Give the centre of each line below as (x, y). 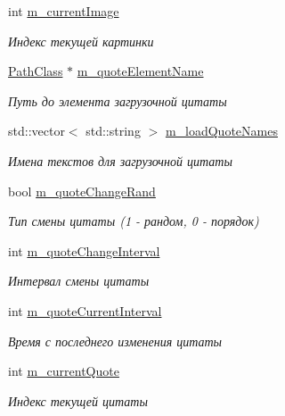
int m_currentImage (64, 11)
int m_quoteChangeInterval (84, 250)
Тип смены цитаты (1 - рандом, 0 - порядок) (134, 221)
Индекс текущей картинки (81, 41)
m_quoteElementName (140, 71)
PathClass (36, 71)
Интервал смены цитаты (79, 281)
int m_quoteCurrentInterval (85, 310)
